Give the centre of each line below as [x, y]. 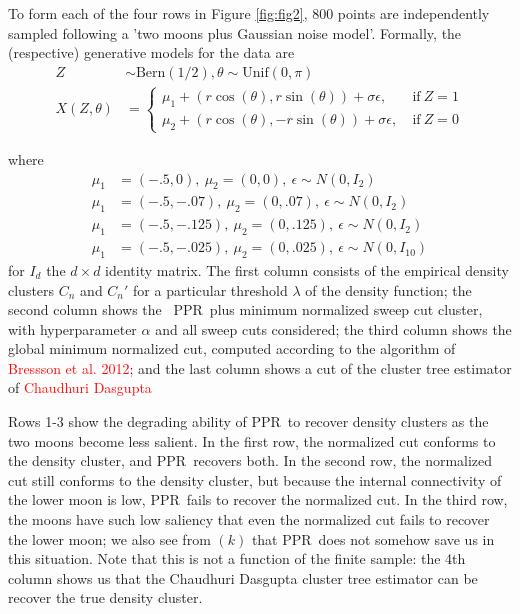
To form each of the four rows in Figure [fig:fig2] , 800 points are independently [249, 13]
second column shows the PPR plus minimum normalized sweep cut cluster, [245, 309]
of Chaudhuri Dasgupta [80, 387]
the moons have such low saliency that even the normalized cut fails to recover [249, 519]
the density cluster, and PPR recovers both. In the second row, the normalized [250, 460]
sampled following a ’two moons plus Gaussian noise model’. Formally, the [235, 32]
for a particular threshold [210, 289]
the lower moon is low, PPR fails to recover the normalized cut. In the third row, [258, 499]
